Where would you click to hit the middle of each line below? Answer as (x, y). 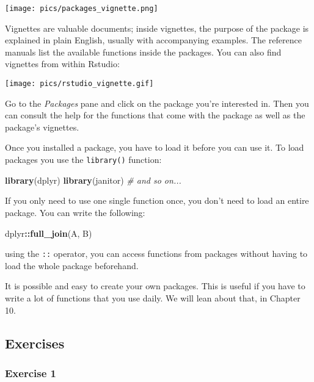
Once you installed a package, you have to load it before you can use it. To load (155, 147)
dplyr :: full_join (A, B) (49, 233)
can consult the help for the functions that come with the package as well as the (155, 115)
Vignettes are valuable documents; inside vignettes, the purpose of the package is (157, 28)
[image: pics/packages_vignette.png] (82, 9)
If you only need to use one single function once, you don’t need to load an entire (157, 200)
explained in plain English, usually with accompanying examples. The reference (153, 40)
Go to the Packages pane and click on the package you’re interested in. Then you (157, 103)
